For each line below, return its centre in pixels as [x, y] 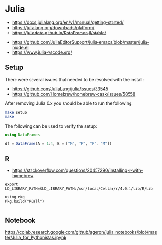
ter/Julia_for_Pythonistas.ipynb [36, 237]
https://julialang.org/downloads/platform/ [53, 27]
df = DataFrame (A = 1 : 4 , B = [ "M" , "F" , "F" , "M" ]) [58, 144]
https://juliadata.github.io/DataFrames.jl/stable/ [59, 33]
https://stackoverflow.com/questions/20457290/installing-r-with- [77, 170]
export [12, 185]
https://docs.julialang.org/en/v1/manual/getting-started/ [68, 22]
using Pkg [15, 197]
